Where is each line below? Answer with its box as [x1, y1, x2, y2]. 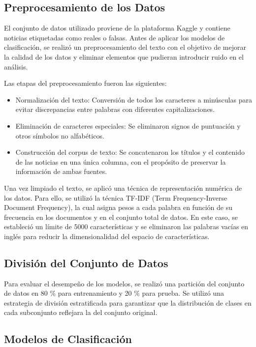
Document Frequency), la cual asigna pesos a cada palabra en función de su [4, 202, 232, 212]
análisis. [4, 61, 28, 71]
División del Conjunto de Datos [4, 255, 168, 270]
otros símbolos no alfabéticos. [15, 130, 104, 140]
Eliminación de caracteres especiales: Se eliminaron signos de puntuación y [15, 120, 241, 131]
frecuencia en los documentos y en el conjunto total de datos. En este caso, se [4, 211, 238, 222]
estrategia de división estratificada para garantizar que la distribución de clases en [4, 297, 252, 308]
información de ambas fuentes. [15, 166, 107, 176]
